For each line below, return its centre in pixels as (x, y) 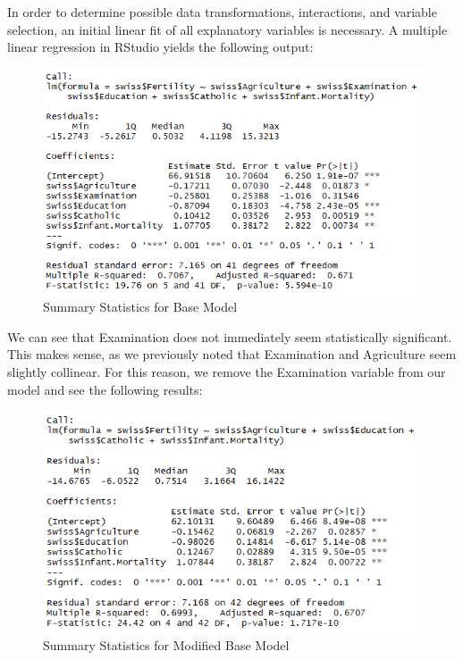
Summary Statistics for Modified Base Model (166, 645)
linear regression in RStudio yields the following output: (160, 47)
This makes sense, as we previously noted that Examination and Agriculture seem (232, 354)
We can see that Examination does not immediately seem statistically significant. (230, 336)
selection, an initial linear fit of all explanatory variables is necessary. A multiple (227, 29)
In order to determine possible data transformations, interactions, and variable (222, 12)
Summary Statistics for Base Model (140, 307)
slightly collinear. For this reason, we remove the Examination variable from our (227, 371)
